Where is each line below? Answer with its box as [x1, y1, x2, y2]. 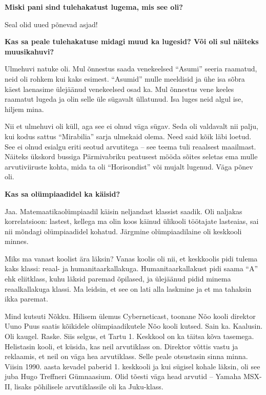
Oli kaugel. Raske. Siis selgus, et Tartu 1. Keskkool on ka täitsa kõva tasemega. [5, 331, 254, 342]
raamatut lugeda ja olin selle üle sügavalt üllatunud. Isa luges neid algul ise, [5, 93, 243, 104]
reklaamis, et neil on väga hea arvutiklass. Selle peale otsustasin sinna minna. [5, 351, 248, 362]
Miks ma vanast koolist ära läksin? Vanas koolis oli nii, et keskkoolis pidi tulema [5, 253, 258, 264]
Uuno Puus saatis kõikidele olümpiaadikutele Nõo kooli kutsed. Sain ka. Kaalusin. [5, 321, 263, 331]
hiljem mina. [5, 103, 44, 114]
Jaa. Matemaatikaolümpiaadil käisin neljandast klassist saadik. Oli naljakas [5, 205, 242, 216]
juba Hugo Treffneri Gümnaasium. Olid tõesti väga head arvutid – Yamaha [5, 371, 241, 382]
